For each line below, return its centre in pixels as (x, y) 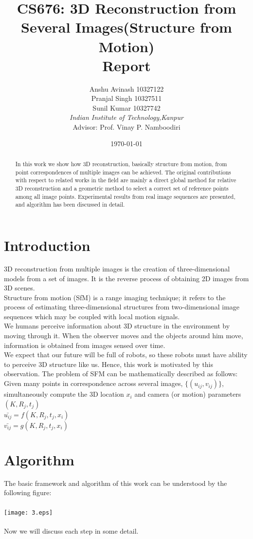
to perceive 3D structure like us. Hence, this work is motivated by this (109, 364)
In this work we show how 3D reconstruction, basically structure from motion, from (121, 164)
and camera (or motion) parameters (188, 394)
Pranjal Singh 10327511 (126, 98)
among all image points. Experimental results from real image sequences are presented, (125, 196)
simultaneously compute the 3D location (64, 394)
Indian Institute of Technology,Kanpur (126, 117)
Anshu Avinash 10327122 (126, 88)
